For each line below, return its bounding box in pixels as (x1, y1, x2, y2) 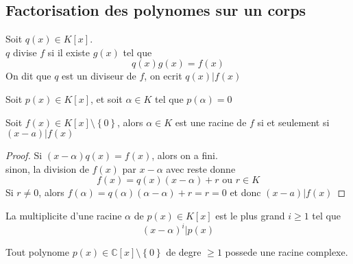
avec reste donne (166, 161, 236, 176)
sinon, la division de (5, 161, 89, 176)
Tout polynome (5, 245, 69, 259)
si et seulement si (257, 115, 330, 129)
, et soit (90, 91, 123, 106)
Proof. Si (5, 148, 42, 163)
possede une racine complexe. (225, 245, 348, 259)
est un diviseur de (62, 69, 136, 83)
